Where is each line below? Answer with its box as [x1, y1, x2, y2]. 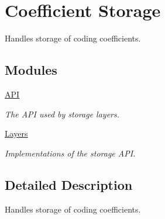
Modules [5, 61, 57, 79]
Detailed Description [5, 175, 133, 193]
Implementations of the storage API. [5, 147, 136, 159]
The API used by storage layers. [5, 107, 120, 120]
